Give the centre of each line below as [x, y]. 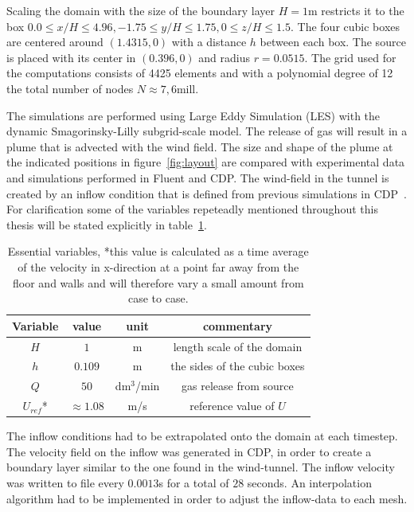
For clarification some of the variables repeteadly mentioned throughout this [192, 209]
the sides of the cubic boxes [238, 366]
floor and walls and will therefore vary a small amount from [158, 282]
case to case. [158, 298]
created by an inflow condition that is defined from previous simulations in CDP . [207, 193]
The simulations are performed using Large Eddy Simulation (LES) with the [193, 115]
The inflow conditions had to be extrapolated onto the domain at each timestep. [202, 436]
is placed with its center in [71, 57]
